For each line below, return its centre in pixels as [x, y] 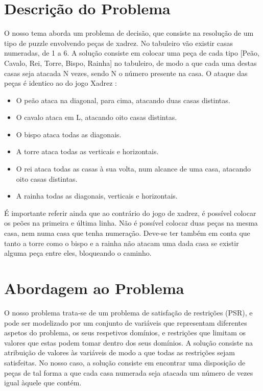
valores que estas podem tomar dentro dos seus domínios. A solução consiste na [128, 342]
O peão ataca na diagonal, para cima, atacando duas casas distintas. [123, 100]
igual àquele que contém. [43, 383]
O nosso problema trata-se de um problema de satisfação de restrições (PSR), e [128, 312]
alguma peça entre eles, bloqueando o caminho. [78, 253]
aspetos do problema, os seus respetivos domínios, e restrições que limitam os [125, 333]
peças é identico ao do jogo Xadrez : [61, 83]
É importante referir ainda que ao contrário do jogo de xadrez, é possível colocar [130, 213]
